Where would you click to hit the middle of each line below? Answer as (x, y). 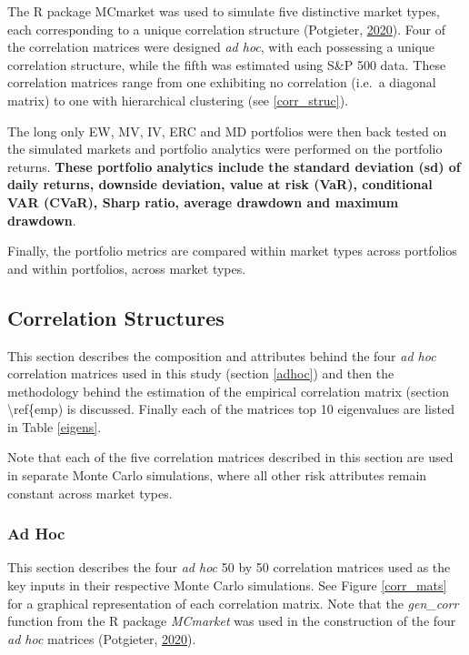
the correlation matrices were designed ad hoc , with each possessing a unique (221, 47)
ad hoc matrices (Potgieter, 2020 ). (102, 638)
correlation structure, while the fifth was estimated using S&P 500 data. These (227, 64)
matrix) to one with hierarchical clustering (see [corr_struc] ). (178, 100)
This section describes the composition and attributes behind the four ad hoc (222, 355)
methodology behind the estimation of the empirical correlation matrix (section (229, 391)
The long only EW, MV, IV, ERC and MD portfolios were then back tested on (227, 131)
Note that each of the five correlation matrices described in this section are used (230, 457)
